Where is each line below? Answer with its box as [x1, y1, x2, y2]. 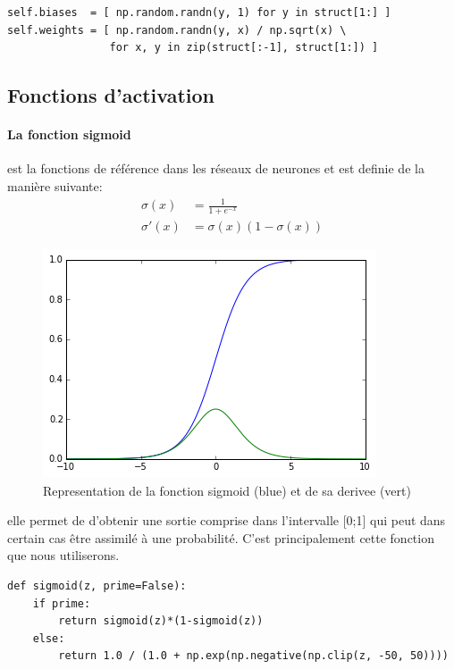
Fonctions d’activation [7, 81, 214, 109]
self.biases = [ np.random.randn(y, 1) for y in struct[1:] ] [7, 6, 391, 19]
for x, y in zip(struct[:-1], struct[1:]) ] [109, 41, 379, 54]
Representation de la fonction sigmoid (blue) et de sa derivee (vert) [43, 481, 411, 499]
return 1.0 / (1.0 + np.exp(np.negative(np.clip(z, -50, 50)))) [58, 649, 449, 663]
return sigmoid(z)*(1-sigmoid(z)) [58, 615, 264, 628]
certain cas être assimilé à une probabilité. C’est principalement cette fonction [7, 528, 434, 547]
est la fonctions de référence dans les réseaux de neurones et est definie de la [7, 159, 425, 178]
